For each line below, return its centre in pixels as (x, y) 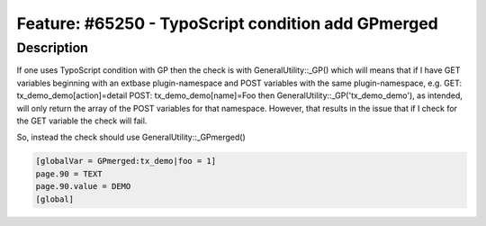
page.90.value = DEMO (83, 186)
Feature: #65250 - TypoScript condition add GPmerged (227, 23)
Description (53, 48)
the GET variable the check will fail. (82, 121)
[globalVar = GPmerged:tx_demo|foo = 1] (126, 161)
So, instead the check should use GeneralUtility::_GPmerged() (131, 137)
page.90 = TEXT (69, 174)
